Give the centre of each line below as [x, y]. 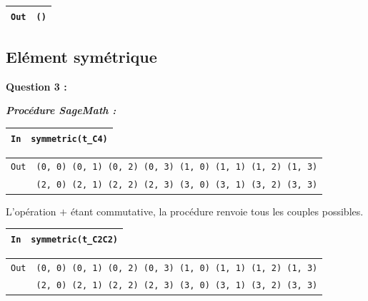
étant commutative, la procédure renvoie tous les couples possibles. [217, 211]
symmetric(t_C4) [69, 139]
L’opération [31, 211]
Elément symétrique [81, 57]
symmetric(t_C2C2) [75, 239]
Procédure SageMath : [61, 110]
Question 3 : [36, 86]
